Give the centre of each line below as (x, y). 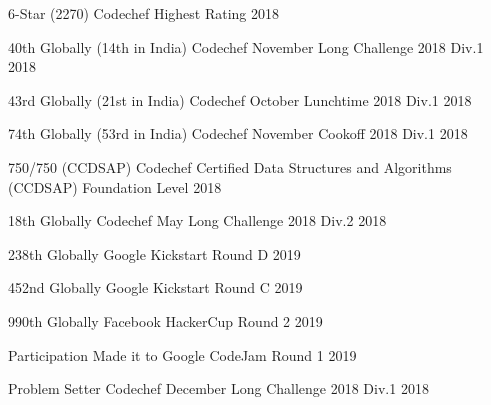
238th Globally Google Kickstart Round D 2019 (154, 253)
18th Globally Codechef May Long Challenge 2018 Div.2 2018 (197, 220)
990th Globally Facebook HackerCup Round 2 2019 (165, 320)
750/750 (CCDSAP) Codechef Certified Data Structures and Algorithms (230, 166)
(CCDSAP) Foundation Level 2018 (115, 186)
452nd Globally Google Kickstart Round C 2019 (155, 287)
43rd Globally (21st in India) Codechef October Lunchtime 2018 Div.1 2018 (240, 99)
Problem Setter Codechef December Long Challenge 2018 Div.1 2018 (218, 388)
